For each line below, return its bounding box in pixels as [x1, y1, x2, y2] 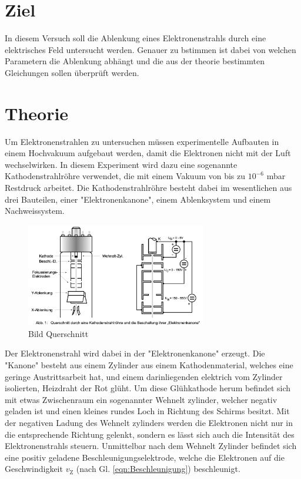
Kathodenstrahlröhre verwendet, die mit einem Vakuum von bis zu [5, 170, 246, 182]
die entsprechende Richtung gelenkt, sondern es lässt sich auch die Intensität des [5, 428, 295, 440]
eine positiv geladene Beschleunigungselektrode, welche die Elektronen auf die [5, 451, 285, 463]
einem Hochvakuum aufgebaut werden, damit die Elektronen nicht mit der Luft [5, 147, 291, 159]
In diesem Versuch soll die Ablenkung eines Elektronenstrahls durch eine [5, 32, 266, 44]
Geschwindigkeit [5, 463, 63, 475]
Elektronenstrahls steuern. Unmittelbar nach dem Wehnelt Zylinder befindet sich [5, 440, 297, 452]
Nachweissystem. [5, 204, 65, 217]
